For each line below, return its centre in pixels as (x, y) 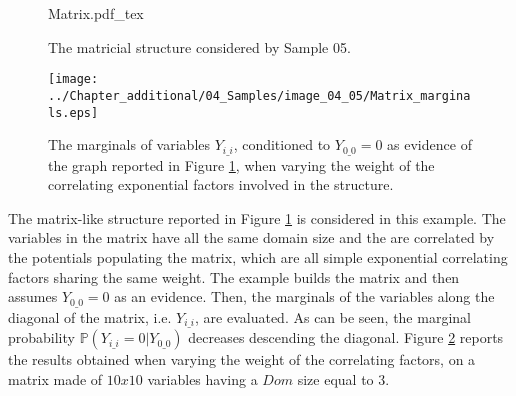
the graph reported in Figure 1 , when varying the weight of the (241, 164)
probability (41, 337)
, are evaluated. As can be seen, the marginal (333, 316)
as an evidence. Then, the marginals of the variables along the (304, 296)
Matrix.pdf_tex (96, 13)
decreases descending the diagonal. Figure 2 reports (346, 337)
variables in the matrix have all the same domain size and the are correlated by (251, 237)
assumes (33, 296)
